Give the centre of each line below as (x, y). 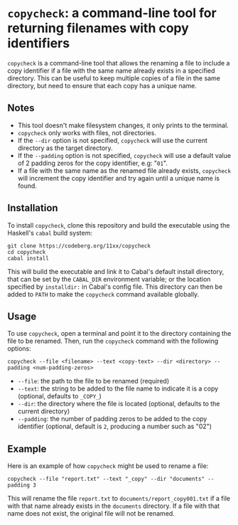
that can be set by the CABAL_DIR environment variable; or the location (109, 279)
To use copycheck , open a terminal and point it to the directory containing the (119, 334)
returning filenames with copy (98, 28)
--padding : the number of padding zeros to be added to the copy (112, 419)
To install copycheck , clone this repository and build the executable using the (119, 225)
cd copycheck (27, 252)
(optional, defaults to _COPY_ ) (59, 396)
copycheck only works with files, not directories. (87, 132)
